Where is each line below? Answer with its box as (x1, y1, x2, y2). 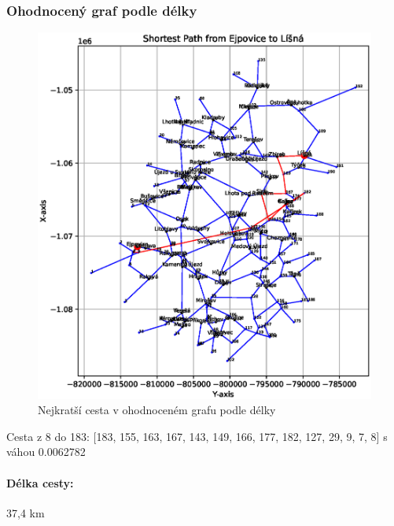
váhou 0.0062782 (6, 443, 86, 460)
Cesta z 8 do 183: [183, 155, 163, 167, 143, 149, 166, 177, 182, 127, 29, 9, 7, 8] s (6, 428, 388, 444)
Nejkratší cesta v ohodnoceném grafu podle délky (38, 402, 276, 418)
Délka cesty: (6, 474, 74, 491)
